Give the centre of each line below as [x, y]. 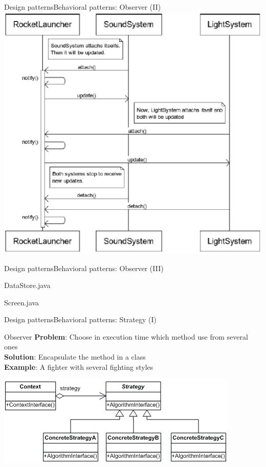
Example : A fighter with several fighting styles [79, 366]
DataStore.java [27, 285]
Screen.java [22, 302]
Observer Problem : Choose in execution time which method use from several [126, 336]
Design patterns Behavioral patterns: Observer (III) [84, 268]
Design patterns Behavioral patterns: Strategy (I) [80, 319]
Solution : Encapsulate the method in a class [75, 357]
